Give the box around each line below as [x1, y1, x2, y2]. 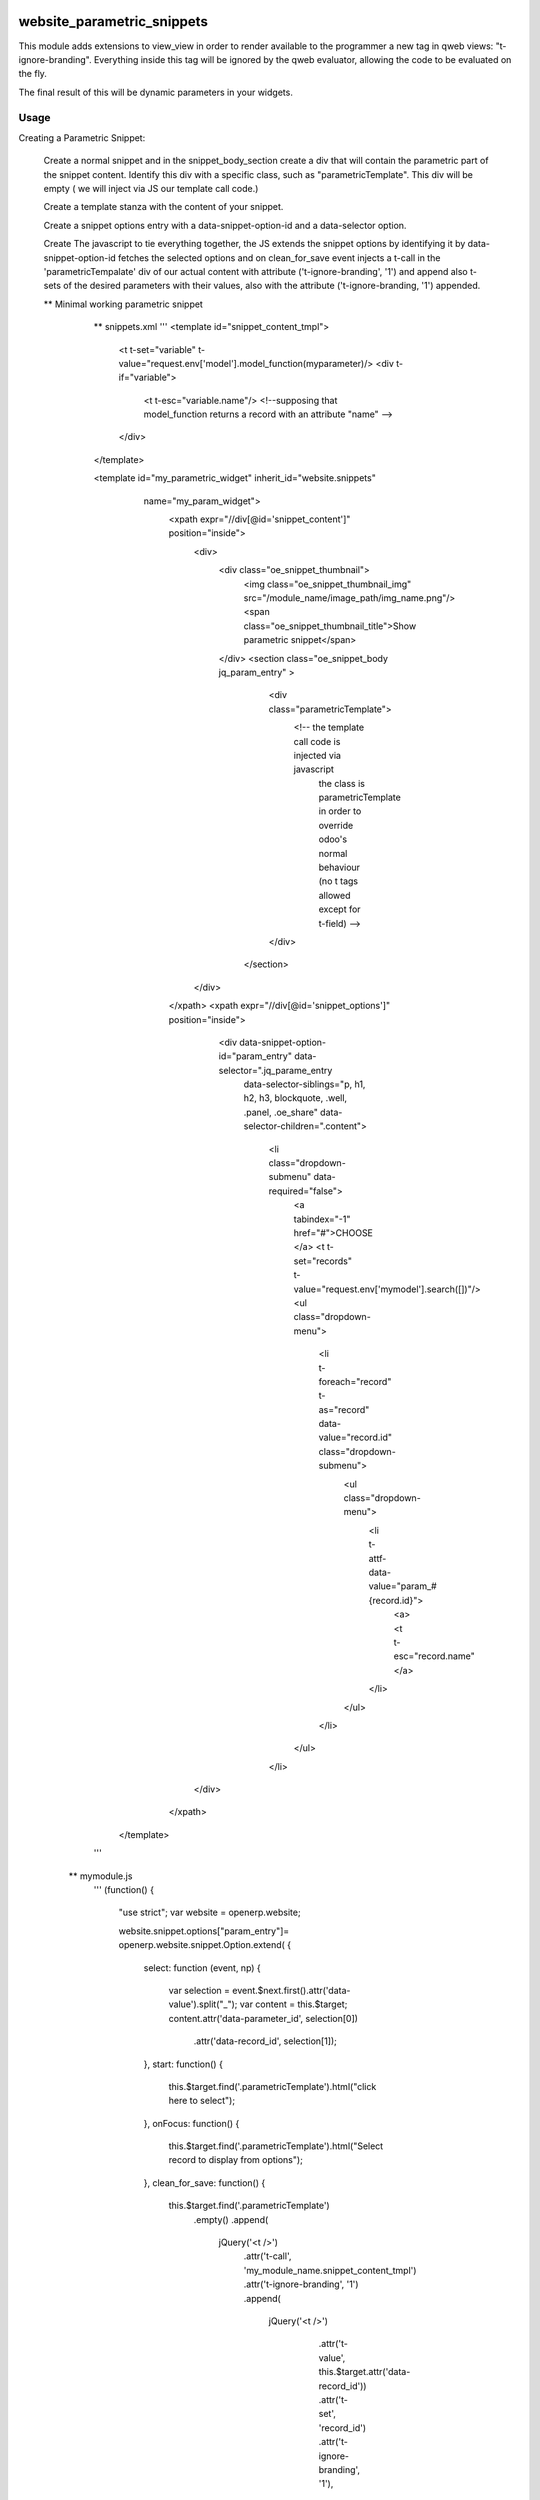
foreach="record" [318, 1375, 392, 1387]
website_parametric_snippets [18, 13, 209, 30]
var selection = [168, 1984, 230, 1996]
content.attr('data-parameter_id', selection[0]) [168, 2012, 359, 2024]
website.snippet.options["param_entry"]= [118, 1925, 290, 1937]
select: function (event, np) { [143, 1961, 262, 1974]
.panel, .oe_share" [243, 1106, 319, 1118]
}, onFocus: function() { [143, 2117, 240, 2129]
